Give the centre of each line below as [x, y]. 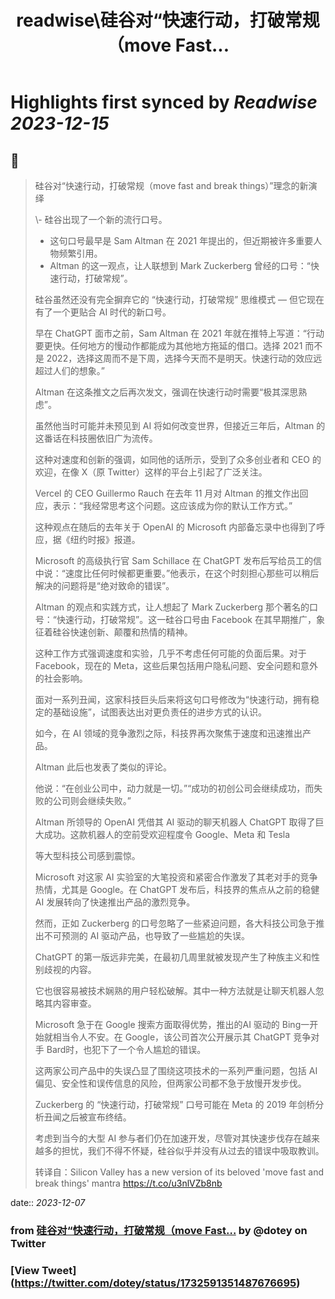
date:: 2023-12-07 [48, 1202]
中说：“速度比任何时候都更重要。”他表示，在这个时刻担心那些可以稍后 [177, 573]
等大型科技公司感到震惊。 [87, 855]
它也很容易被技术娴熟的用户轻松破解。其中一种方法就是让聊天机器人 [175, 990]
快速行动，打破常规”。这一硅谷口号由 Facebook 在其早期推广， [186, 619]
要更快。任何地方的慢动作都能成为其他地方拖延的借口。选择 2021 [168, 345]
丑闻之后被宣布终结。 [87, 1117]
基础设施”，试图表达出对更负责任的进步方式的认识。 [159, 712]
